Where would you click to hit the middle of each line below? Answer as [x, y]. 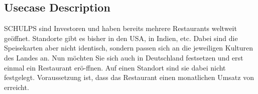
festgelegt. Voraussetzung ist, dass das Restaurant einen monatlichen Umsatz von [129, 77]
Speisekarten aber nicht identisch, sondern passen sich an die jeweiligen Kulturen [129, 48]
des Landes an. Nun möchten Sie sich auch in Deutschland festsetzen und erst [124, 57]
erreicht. [17, 87]
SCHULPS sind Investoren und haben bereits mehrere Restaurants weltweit [120, 28]
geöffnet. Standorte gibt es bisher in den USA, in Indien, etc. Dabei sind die [121, 38]
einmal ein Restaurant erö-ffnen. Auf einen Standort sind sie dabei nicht [115, 67]
